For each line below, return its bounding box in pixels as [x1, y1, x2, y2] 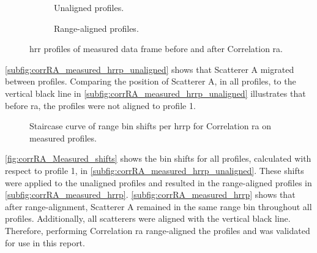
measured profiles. [29, 131, 97, 144]
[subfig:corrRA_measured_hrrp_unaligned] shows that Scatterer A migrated [5, 62, 294, 75]
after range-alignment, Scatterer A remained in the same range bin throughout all [5, 200, 312, 213]
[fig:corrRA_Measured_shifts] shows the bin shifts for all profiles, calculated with [5, 152, 311, 165]
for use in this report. [5, 236, 85, 249]
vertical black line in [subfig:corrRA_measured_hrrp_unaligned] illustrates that [5, 86, 306, 99]
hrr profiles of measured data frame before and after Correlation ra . [29, 42, 283, 55]
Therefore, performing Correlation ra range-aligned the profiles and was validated [5, 224, 310, 236]
